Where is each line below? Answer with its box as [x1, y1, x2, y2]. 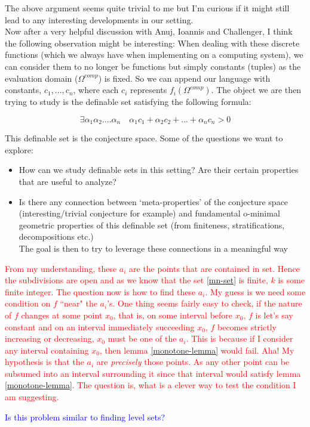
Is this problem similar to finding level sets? [5, 410, 165, 423]
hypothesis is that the [5, 355, 84, 368]
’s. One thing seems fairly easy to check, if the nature [107, 297, 302, 310]
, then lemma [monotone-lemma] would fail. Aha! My [99, 344, 294, 356]
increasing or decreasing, [5, 332, 94, 345]
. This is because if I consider [186, 332, 293, 345]
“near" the [60, 297, 97, 310]
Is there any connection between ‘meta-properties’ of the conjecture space [19, 195, 288, 208]
